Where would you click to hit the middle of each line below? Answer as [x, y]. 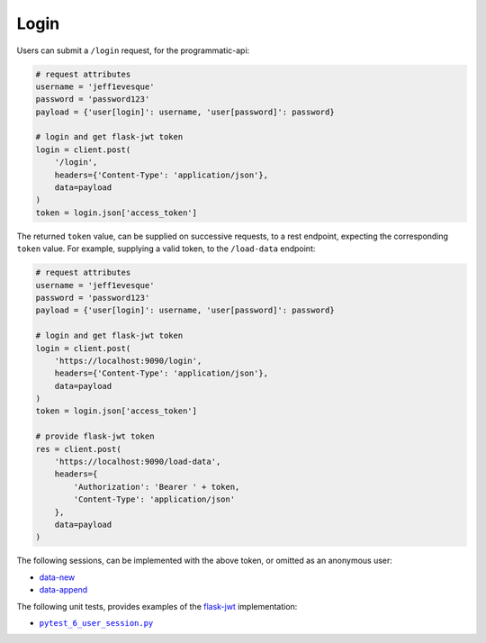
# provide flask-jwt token [95, 436]
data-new [57, 577]
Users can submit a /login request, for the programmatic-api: [133, 50]
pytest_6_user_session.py [96, 623]
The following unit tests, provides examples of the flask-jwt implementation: [157, 606]
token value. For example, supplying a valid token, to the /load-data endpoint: [166, 249]
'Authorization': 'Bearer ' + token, [157, 487]
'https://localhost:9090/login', [128, 361]
